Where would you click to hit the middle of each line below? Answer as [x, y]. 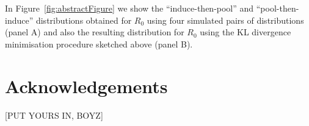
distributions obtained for [84, 20]
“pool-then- [278, 8]
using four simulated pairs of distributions [225, 20]
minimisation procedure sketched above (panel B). [99, 44]
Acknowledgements [86, 86]
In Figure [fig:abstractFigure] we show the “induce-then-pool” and [129, 8]
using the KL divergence [245, 32]
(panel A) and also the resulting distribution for [95, 32]
